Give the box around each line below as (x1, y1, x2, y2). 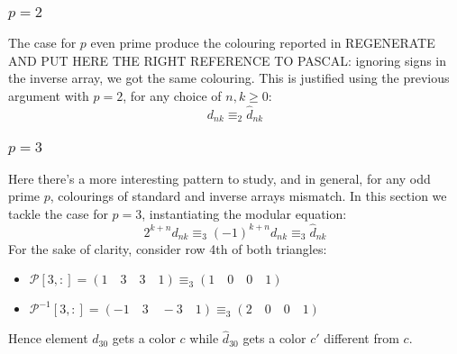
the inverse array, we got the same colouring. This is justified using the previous (8, 68, 450, 87)
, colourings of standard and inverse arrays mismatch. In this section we (50, 186, 447, 205)
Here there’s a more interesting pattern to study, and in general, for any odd (8, 168, 431, 187)
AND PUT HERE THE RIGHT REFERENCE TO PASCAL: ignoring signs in (8, 50, 447, 69)
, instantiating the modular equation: (142, 204, 347, 222)
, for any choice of (123, 86, 222, 105)
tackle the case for (8, 204, 108, 222)
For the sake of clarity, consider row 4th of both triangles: (8, 239, 327, 258)
